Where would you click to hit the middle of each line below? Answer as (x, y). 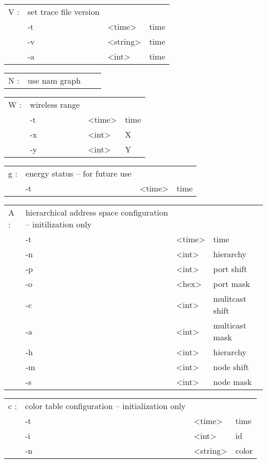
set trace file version (63, 12)
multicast (230, 325)
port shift (230, 269)
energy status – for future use (78, 173)
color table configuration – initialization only (105, 406)
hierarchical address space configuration (97, 212)
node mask (233, 382)
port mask (232, 284)
